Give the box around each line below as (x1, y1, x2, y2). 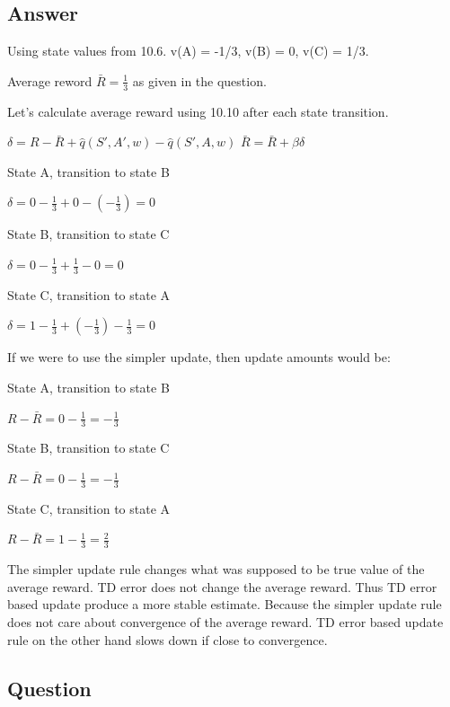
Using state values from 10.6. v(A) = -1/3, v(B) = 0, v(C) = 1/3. (7, 41, 369, 60)
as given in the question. (132, 71, 267, 90)
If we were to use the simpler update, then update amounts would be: (7, 348, 391, 367)
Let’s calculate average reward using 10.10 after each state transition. (7, 102, 389, 120)
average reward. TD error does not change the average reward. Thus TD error (7, 577, 437, 596)
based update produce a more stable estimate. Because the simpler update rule (7, 595, 442, 614)
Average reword (7, 71, 93, 90)
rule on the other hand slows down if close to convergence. (7, 630, 328, 649)
